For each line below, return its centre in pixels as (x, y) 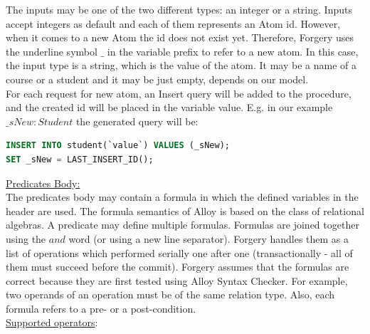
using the (26, 238)
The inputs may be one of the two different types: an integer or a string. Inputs (179, 9)
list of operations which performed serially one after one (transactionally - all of (179, 252)
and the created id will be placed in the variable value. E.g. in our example (169, 107)
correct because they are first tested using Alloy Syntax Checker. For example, (177, 280)
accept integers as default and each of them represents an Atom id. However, (173, 23)
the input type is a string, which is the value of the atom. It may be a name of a (181, 65)
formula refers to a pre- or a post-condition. (101, 308)
